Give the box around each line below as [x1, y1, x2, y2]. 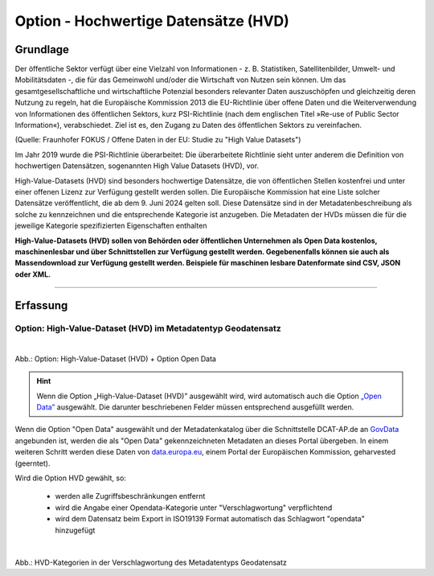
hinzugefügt [55, 525, 96, 535]
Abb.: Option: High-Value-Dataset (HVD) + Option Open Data [14, 354, 217, 364]
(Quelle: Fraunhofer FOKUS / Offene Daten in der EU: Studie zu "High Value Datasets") [14, 135, 301, 145]
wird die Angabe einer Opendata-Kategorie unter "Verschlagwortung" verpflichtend [55, 503, 333, 512]
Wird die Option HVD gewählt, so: [14, 473, 126, 483]
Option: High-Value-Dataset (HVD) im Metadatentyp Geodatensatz [14, 323, 281, 334]
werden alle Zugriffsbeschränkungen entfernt [55, 492, 206, 501]
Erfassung [14, 298, 68, 312]
